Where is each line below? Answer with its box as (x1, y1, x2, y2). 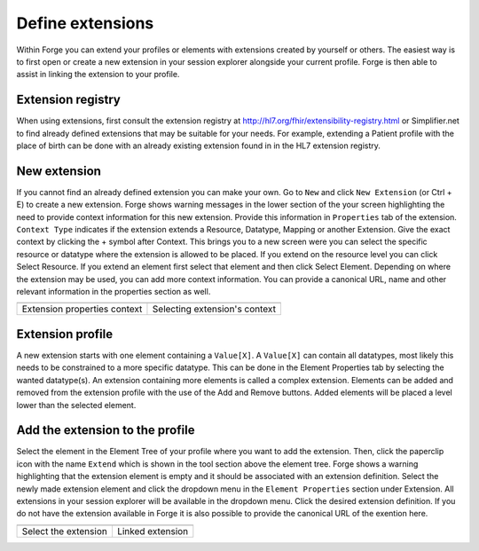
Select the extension (21, 524, 108, 537)
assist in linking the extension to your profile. (16, 69, 180, 80)
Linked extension (116, 524, 189, 537)
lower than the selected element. (16, 399, 137, 410)
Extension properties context (21, 303, 143, 315)
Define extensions (16, 13, 154, 33)
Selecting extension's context (152, 303, 277, 315)
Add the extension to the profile (16, 422, 195, 438)
